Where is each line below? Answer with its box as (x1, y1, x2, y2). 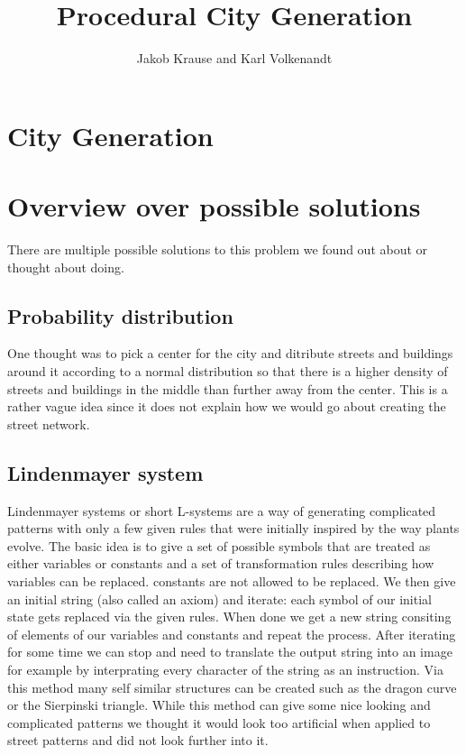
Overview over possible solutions (7, 188, 421, 225)
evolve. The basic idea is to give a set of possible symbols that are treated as (7, 536, 431, 555)
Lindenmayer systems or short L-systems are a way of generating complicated (7, 501, 436, 520)
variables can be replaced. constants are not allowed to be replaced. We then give (7, 571, 456, 590)
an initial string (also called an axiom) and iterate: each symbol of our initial (7, 589, 432, 608)
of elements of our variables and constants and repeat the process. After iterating (7, 624, 456, 643)
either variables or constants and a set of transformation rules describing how (7, 554, 434, 573)
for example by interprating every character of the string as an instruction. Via (7, 659, 443, 678)
